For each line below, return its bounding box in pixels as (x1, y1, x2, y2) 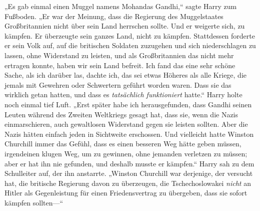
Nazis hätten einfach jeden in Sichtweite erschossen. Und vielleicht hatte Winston (4, 128, 254, 139)
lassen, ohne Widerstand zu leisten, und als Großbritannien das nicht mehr (4, 50, 234, 60)
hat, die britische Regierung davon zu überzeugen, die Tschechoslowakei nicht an (4, 177, 251, 188)
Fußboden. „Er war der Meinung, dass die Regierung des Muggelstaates (4, 11, 223, 21)
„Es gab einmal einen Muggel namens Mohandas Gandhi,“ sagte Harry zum (4, 1, 237, 11)
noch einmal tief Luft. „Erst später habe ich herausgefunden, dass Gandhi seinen (4, 99, 252, 109)
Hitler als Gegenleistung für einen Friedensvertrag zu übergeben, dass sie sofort (4, 187, 247, 198)
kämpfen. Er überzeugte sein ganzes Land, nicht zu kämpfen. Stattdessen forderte (4, 30, 255, 41)
